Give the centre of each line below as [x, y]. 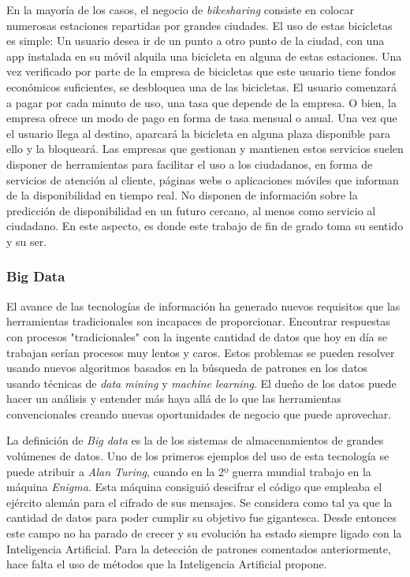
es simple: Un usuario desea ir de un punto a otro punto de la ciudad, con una [196, 41]
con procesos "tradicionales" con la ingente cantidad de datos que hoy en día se [197, 336]
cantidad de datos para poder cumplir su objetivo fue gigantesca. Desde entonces [201, 517]
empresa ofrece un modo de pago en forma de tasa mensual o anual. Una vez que [202, 118]
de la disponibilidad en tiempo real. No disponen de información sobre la [182, 195]
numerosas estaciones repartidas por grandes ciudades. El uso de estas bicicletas [199, 25]
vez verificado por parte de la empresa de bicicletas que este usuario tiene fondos [201, 71]
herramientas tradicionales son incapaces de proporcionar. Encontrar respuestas [198, 321]
